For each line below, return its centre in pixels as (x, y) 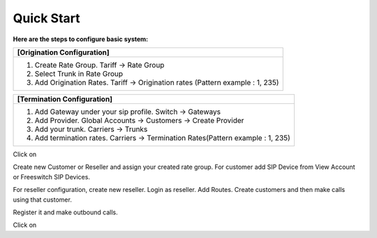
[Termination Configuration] (65, 99)
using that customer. (43, 200)
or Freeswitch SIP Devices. (52, 177)
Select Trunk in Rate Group (79, 73)
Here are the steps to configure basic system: (81, 39)
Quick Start (46, 18)
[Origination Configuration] (63, 52)
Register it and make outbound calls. (65, 212)
